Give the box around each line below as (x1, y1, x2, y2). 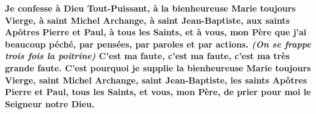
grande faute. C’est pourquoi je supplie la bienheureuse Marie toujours (5, 61, 311, 74)
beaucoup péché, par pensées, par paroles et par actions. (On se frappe (5, 37, 311, 50)
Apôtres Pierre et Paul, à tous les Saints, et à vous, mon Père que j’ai (5, 26, 307, 38)
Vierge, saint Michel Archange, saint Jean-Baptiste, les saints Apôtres (5, 73, 307, 86)
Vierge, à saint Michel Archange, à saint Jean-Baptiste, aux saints (5, 13, 290, 26)
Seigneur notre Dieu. (5, 97, 95, 110)
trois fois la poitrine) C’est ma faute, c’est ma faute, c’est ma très (5, 49, 290, 62)
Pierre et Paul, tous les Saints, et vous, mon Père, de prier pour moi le (5, 85, 311, 98)
